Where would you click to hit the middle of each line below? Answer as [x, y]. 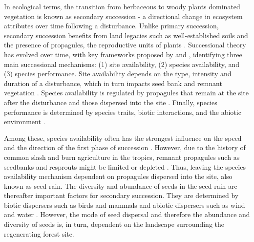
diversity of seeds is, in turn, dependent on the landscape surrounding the [114, 224]
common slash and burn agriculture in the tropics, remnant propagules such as [122, 157]
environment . [25, 121]
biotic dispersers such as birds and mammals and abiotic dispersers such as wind [125, 205]
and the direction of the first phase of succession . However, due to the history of [125, 147]
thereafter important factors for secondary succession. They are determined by [121, 195]
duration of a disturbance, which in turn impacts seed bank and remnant [113, 83]
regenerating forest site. [39, 233]
